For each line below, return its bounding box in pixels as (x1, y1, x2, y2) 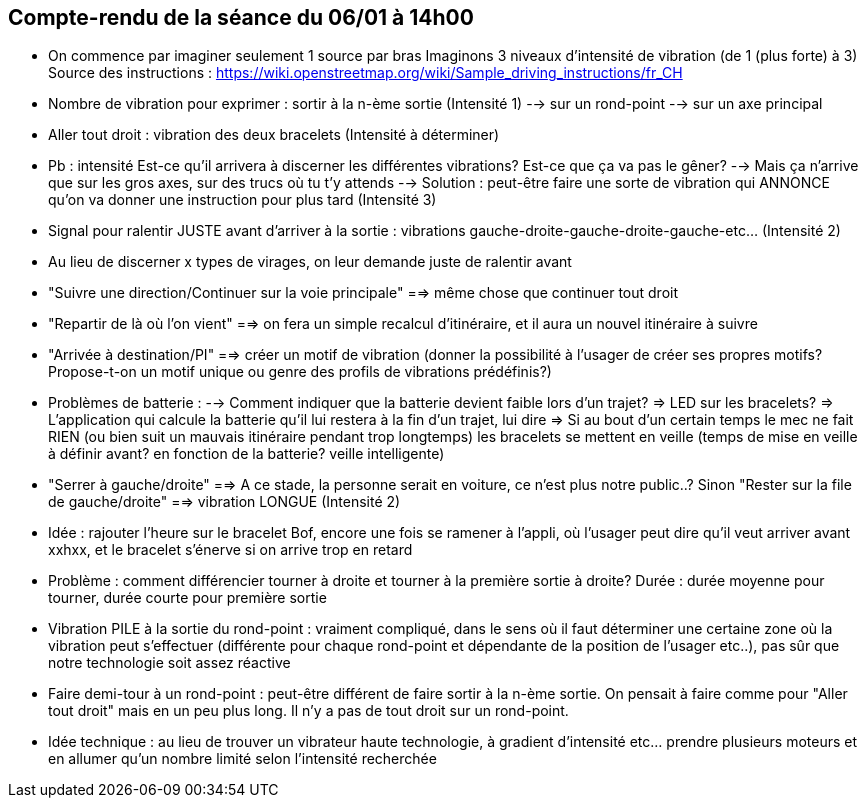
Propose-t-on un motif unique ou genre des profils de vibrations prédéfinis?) (48, 363, 552, 381)
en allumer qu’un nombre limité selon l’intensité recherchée (48, 750, 437, 768)
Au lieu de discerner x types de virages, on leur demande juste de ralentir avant (48, 253, 572, 271)
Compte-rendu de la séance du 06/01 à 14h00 (8, 5, 474, 30)
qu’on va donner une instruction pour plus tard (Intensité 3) (48, 191, 437, 209)
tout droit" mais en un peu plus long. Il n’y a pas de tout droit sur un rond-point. (48, 702, 569, 720)
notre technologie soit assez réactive (48, 654, 291, 672)
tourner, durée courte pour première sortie (48, 589, 327, 607)
